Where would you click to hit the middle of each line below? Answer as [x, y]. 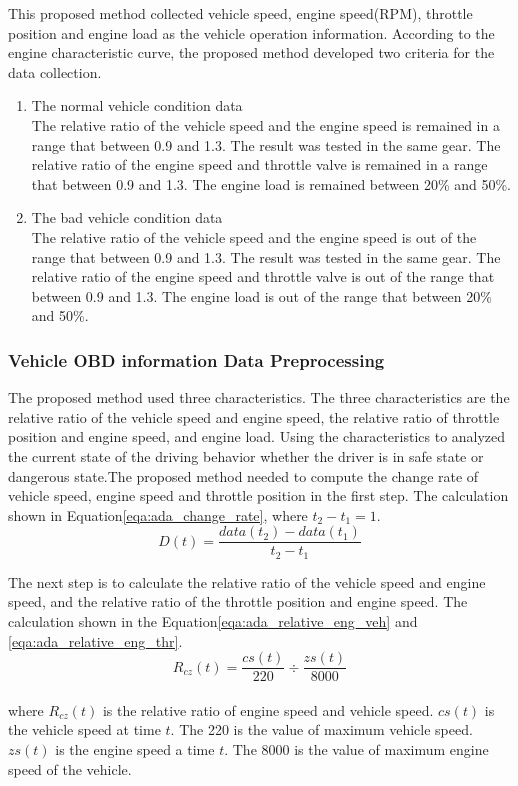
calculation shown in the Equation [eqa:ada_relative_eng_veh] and [213, 620]
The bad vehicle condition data [127, 217]
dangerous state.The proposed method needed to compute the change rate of [243, 475]
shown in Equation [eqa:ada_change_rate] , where [158, 514]
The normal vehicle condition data [137, 105]
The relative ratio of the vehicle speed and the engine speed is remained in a [265, 124]
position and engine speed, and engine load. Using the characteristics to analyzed [257, 436]
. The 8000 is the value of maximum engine [356, 749]
